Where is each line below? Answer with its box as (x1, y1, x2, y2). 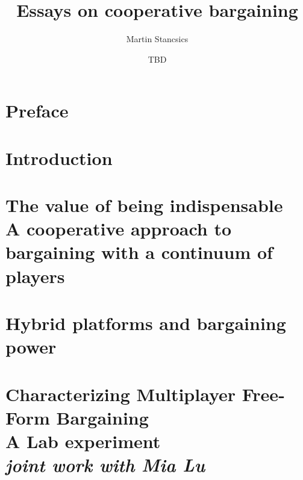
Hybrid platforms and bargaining (5, 311, 286, 335)
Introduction (5, 145, 113, 170)
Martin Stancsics (126, 33, 189, 45)
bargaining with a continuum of (5, 240, 273, 264)
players (5, 263, 65, 288)
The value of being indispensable (5, 193, 283, 217)
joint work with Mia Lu (5, 452, 205, 478)
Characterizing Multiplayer (5, 381, 236, 406)
